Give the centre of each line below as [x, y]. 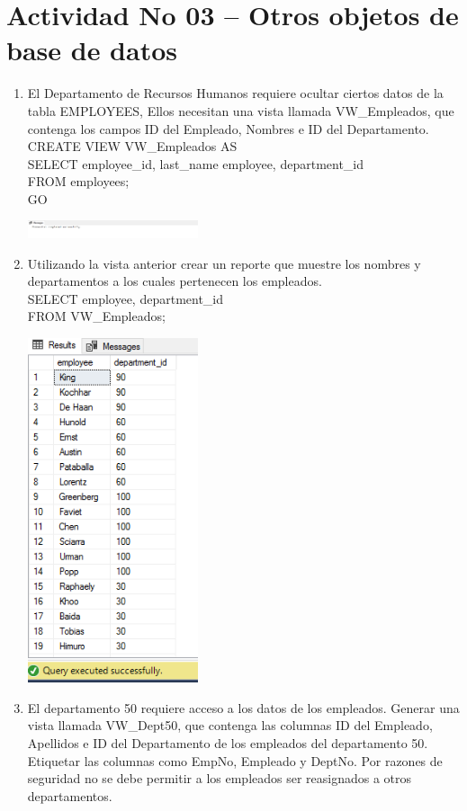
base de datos [92, 50]
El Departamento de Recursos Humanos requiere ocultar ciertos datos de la [235, 93]
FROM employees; [78, 181]
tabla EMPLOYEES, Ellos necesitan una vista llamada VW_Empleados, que [241, 110]
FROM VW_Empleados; [96, 316]
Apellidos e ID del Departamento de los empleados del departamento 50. [228, 742]
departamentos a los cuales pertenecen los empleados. [175, 281]
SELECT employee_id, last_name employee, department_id [196, 163]
